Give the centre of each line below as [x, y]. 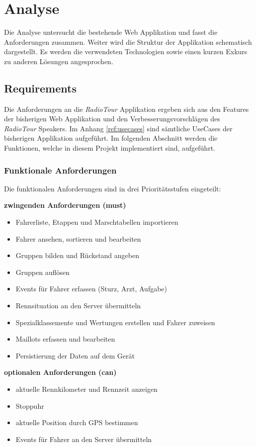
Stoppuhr [30, 405]
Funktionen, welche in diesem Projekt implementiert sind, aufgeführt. [110, 148]
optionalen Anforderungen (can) [60, 372]
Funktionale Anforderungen [60, 170]
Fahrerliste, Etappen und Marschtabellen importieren [97, 222]
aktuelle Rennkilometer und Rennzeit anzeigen [86, 389]
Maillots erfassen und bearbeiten [65, 339]
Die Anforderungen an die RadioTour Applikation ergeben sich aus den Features [127, 109]
